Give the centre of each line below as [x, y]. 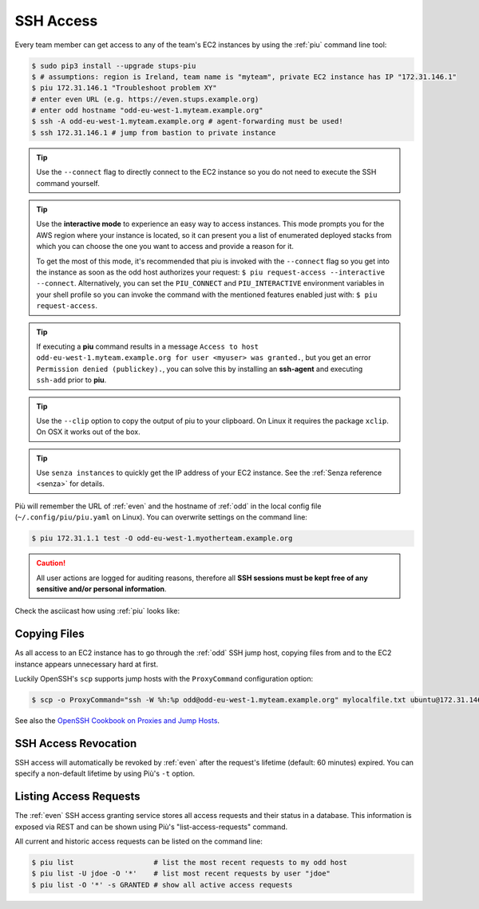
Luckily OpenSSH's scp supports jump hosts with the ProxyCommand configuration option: [164, 679]
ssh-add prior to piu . [71, 380]
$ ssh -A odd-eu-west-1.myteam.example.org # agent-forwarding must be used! [187, 121]
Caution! [51, 563]
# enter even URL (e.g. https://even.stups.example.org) [145, 99]
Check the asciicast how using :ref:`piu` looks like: [97, 611]
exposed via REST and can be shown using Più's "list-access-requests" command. [151, 827]
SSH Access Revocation [76, 743]
